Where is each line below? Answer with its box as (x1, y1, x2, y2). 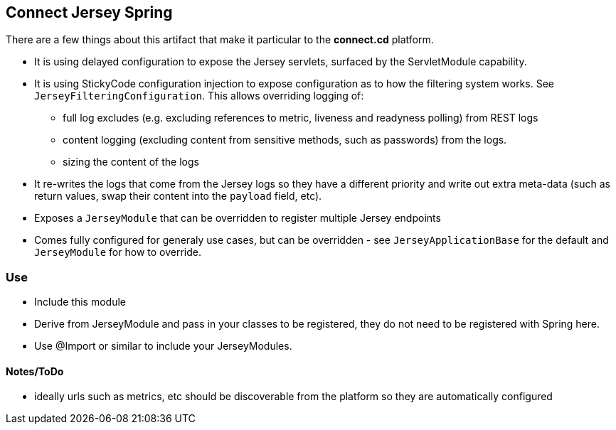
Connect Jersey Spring (6, 4, 173, 21)
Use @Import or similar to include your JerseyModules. (34, 340, 292, 353)
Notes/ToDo (6, 365, 64, 377)
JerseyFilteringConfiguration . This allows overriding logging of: (34, 90, 364, 102)
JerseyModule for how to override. (34, 246, 201, 259)
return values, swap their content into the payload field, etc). (34, 190, 322, 203)
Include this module (34, 296, 127, 308)
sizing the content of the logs (63, 156, 199, 168)
